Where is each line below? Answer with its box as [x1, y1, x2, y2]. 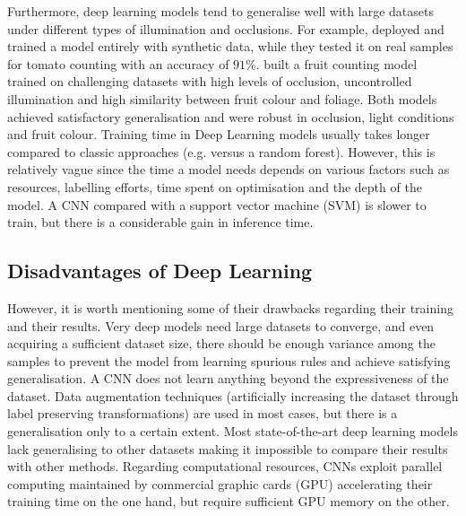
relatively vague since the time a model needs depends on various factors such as [7, 160, 450, 179]
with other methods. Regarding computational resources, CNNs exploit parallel [7, 457, 443, 476]
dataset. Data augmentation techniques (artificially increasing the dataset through [7, 386, 459, 405]
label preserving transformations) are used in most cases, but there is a [7, 404, 398, 423]
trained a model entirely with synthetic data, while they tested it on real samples [7, 37, 453, 56]
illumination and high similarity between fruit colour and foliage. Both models [7, 89, 437, 108]
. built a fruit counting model [255, 54, 418, 73]
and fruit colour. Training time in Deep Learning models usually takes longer [7, 125, 430, 144]
